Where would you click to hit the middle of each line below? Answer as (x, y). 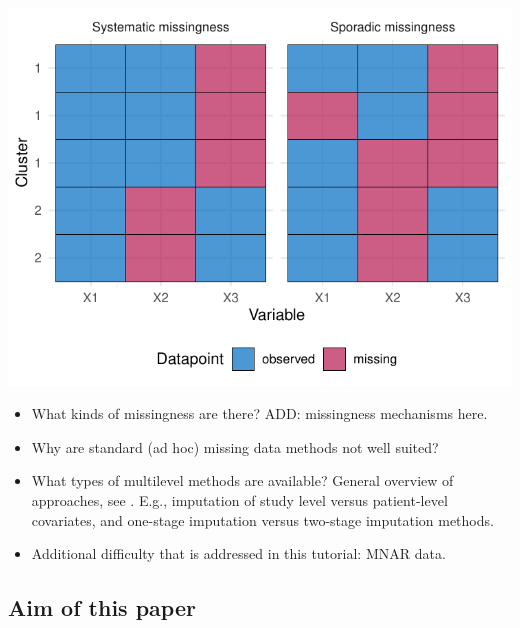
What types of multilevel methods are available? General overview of (242, 480)
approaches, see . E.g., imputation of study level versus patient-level (239, 500)
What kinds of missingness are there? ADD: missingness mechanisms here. (259, 413)
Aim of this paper (102, 607)
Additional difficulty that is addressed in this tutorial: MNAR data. (238, 553)
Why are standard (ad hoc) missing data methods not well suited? (235, 446)
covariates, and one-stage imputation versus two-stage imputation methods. (262, 519)
